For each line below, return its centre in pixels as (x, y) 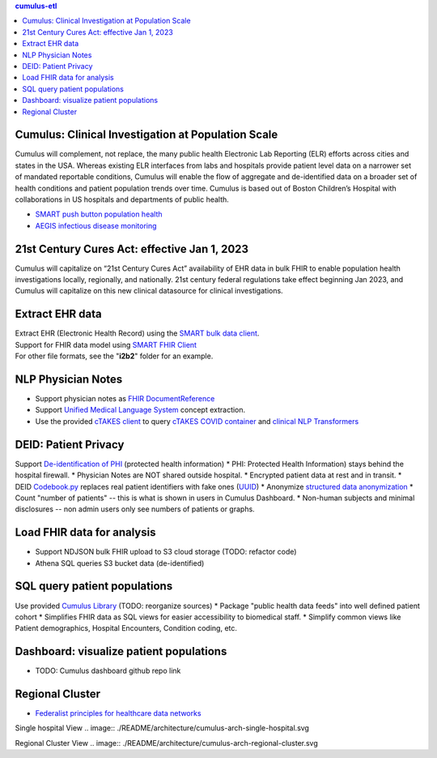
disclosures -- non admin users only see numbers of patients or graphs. (135, 509)
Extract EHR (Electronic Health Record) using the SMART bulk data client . (137, 333)
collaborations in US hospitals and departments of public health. (122, 199)
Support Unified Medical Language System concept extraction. (140, 410)
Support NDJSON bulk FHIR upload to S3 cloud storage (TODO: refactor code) (166, 552)
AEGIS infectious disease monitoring (96, 225)
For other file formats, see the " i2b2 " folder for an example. (114, 356)
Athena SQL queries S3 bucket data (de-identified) (120, 563)
